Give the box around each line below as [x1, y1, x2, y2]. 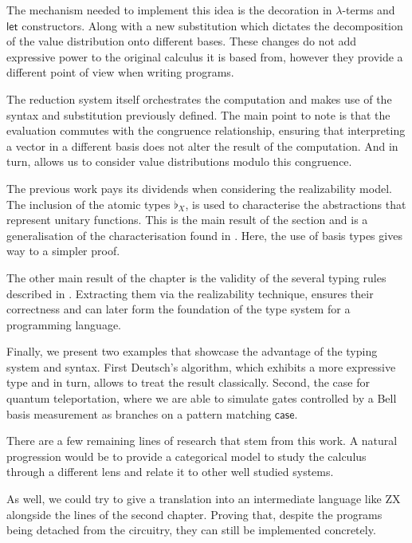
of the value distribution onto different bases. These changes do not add [6, 33, 357, 49]
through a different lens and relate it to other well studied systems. [6, 463, 334, 480]
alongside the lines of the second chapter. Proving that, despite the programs [6, 506, 383, 522]
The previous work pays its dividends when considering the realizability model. [6, 179, 392, 196]
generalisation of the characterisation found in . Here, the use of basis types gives [6, 226, 402, 243]
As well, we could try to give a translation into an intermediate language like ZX [6, 490, 401, 507]
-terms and [342, 2, 395, 18]
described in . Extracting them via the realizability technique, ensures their [6, 285, 374, 301]
